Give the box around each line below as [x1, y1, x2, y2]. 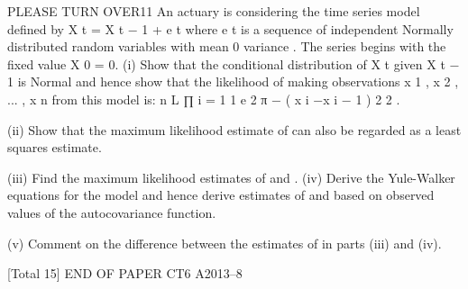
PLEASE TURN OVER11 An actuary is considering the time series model [7, 2, 420, 20]
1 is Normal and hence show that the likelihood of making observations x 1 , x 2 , [7, 72, 459, 91]
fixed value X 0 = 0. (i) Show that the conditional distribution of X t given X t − [7, 54, 460, 73]
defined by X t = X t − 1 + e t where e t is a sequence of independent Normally [7, 19, 454, 38]
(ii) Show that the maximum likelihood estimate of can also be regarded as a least [7, 120, 462, 139]
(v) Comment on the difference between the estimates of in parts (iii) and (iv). [7, 233, 442, 252]
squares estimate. [7, 138, 102, 157]
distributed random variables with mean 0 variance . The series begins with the [7, 37, 446, 56]
